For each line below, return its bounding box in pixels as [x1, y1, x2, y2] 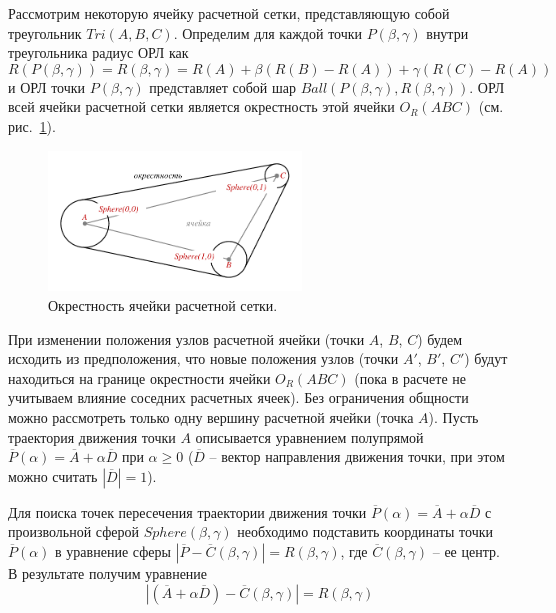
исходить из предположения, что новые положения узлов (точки [8, 348, 399, 369]
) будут [464, 348, 508, 369]
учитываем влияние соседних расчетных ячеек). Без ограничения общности [8, 387, 469, 408]
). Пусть [428, 406, 479, 427]
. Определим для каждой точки [173, 22, 363, 43]
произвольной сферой [8, 521, 140, 542]
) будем [417, 328, 463, 349]
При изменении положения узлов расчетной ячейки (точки [8, 328, 365, 349]
